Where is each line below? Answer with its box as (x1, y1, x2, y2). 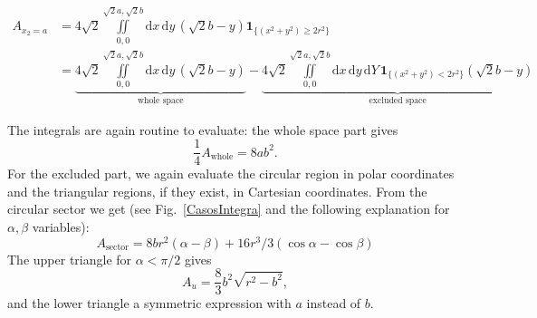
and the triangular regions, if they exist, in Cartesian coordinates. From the (7, 181, 427, 200)
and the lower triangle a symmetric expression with (7, 294, 292, 313)
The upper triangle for (7, 249, 132, 268)
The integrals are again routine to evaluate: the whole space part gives (7, 120, 398, 139)
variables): (32, 217, 90, 236)
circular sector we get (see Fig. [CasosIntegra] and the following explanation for (7, 199, 450, 218)
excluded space (369, 95, 427, 105)
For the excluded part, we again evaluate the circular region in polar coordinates (7, 164, 455, 183)
